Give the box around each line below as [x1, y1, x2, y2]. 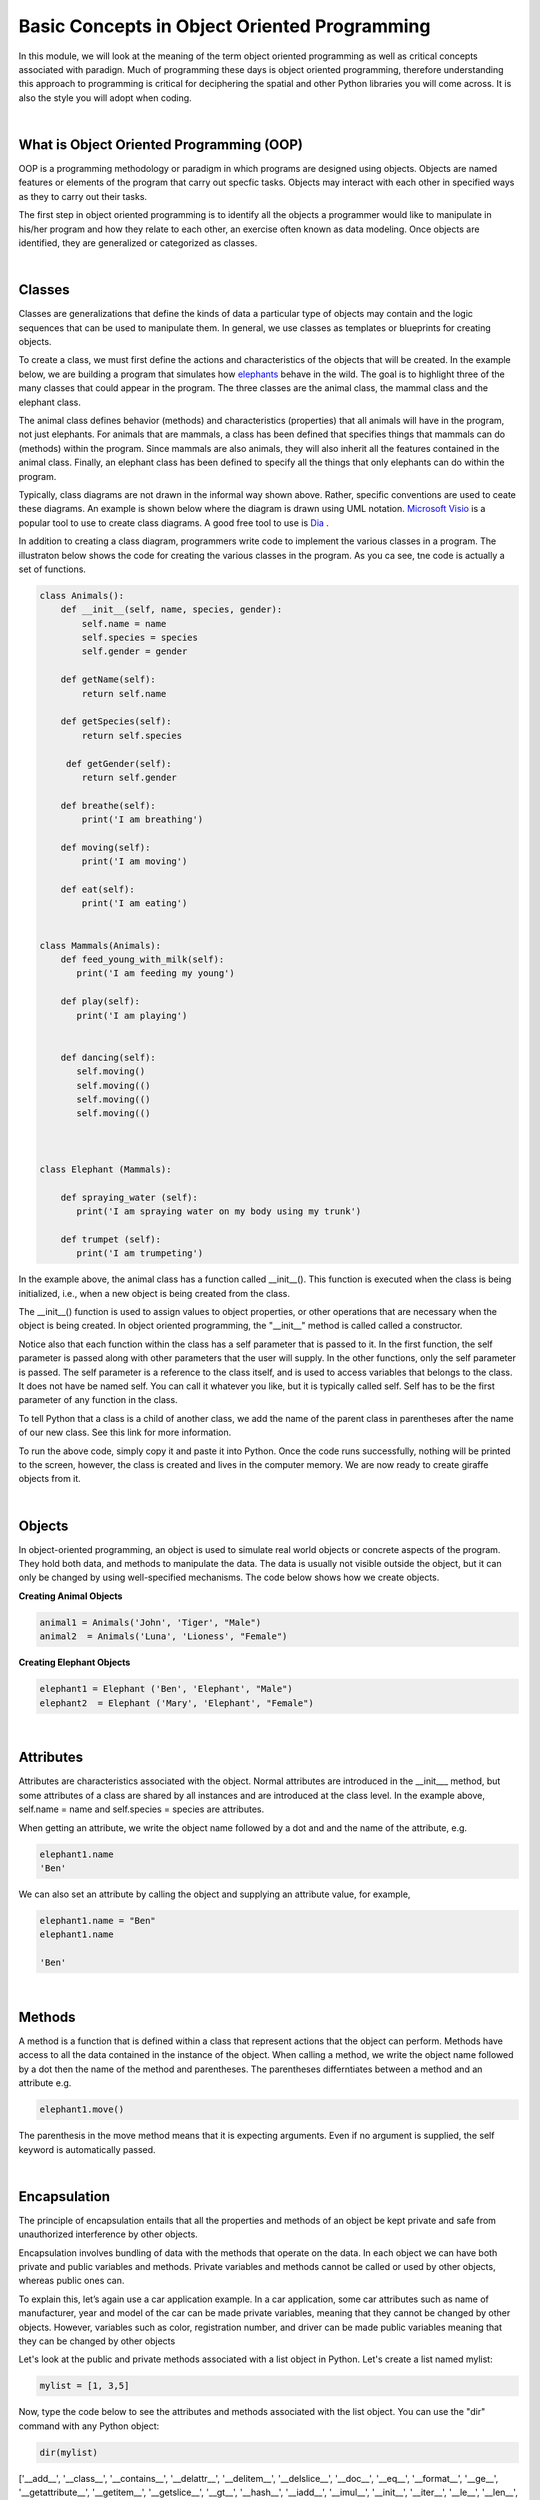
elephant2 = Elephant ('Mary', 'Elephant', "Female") [39, 1697, 314, 1709]
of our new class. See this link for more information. [18, 1426, 232, 1439]
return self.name [81, 688, 167, 699]
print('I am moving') [81, 856, 188, 867]
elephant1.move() [39, 2104, 125, 2115]
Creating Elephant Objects [18, 1656, 131, 1669]
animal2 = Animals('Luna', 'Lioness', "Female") [39, 1631, 288, 1642]
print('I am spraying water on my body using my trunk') [76, 1206, 362, 1217]
